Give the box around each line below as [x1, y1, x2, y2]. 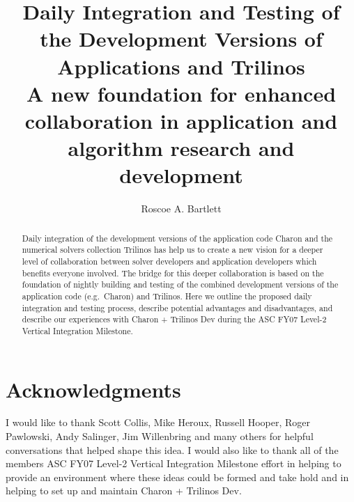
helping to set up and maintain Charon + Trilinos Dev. [6, 483, 242, 498]
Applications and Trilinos [57, 52, 305, 80]
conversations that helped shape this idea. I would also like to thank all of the [6, 442, 339, 457]
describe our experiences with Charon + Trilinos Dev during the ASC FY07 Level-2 [22, 313, 327, 325]
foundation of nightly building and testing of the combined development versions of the [22, 279, 339, 290]
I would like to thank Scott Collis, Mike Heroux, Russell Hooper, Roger [6, 415, 311, 430]
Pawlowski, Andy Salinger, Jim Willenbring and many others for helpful [6, 429, 314, 444]
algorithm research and [68, 134, 295, 162]
